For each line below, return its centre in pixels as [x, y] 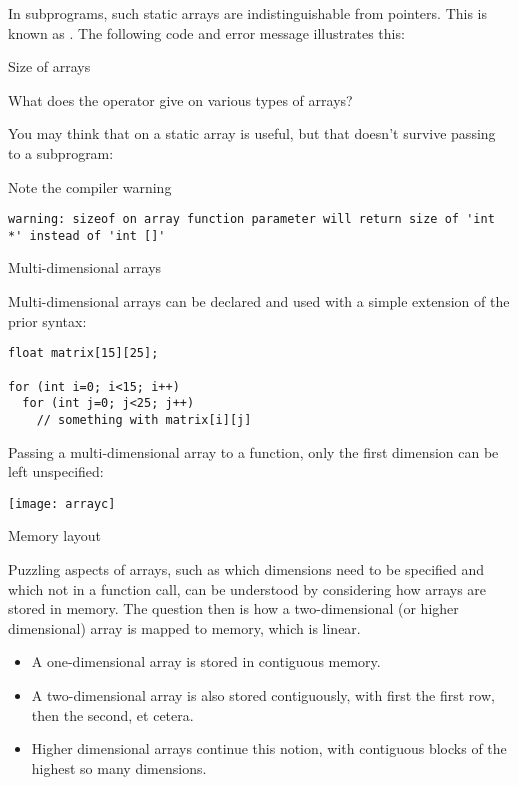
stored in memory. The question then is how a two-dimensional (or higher [233, 608]
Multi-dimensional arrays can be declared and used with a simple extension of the [259, 301]
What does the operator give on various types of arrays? [180, 99]
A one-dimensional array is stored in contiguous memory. [206, 661]
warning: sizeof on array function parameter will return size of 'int [251, 219]
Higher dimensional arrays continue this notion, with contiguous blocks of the [269, 748]
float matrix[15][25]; [83, 353]
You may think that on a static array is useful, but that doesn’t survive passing [252, 133]
